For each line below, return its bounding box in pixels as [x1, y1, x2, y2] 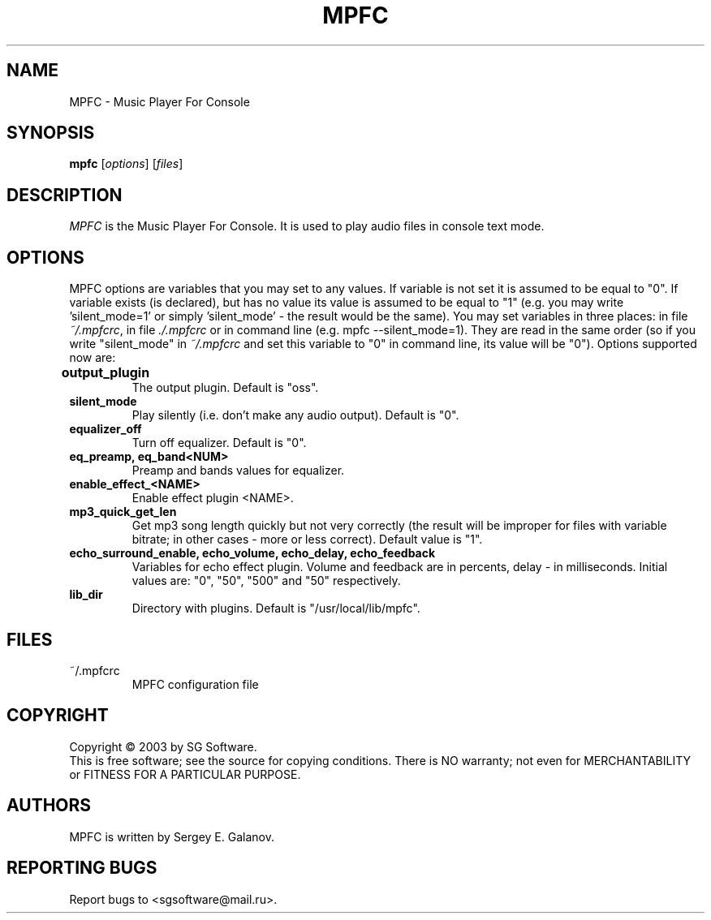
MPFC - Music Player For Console [69, 94, 250, 109]
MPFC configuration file [131, 677, 259, 691]
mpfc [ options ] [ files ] [69, 157, 183, 171]
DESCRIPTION [6, 184, 123, 205]
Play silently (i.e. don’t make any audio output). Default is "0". [131, 408, 459, 423]
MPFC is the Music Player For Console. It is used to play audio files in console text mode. [69, 219, 545, 234]
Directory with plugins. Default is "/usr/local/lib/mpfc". [131, 601, 420, 616]
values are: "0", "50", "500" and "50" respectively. [131, 574, 401, 588]
